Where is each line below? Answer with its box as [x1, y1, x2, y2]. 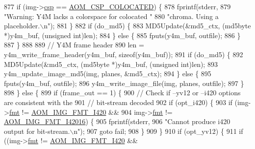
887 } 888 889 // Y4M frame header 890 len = [4, 40, 144, 50]
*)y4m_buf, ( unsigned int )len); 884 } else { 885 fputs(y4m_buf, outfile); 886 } [4, 30, 241, 40]
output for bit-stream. [4, 126, 70, 136]
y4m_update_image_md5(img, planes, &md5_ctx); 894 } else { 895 [4, 68, 211, 79]
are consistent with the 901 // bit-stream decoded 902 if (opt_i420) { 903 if [4, 97, 232, 107]
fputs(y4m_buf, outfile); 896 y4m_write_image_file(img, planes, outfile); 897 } [4, 78, 244, 88]
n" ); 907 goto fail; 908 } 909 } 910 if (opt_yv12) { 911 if [74, 126, 243, 136]
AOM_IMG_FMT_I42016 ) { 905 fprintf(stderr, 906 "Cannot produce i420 [4, 116, 230, 127]
